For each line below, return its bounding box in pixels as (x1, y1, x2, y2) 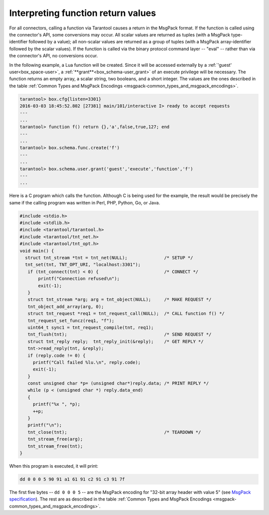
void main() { (19, 248, 54, 254)
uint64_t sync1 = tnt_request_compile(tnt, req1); (27, 325, 154, 330)
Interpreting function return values (9, 7, 156, 18)
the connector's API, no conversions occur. (9, 53, 98, 59)
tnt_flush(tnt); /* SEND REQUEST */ (27, 332, 212, 338)
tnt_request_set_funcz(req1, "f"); (27, 318, 115, 324)
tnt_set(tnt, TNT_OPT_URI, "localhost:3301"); (25, 262, 141, 268)
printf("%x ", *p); (32, 401, 81, 407)
